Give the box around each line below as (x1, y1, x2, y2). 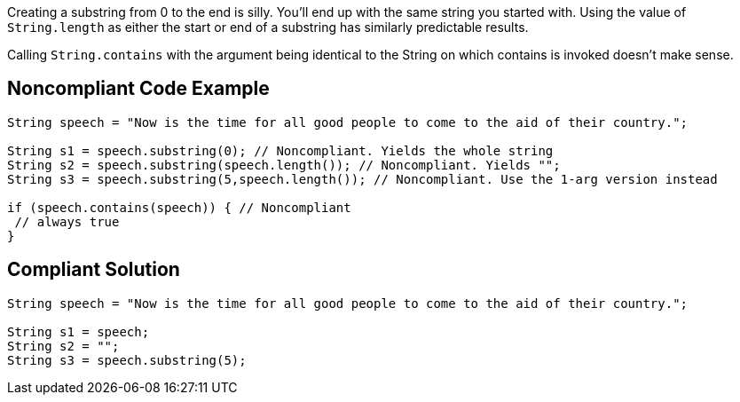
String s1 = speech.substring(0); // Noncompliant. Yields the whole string (7, 143, 554, 158)
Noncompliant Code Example (7, 77, 270, 100)
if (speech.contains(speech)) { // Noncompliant (7, 200, 351, 215)
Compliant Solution (7, 258, 180, 281)
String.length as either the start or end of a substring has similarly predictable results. (7, 20, 529, 35)
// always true (14, 214, 120, 229)
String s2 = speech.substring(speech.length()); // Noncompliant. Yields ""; (7, 157, 561, 172)
